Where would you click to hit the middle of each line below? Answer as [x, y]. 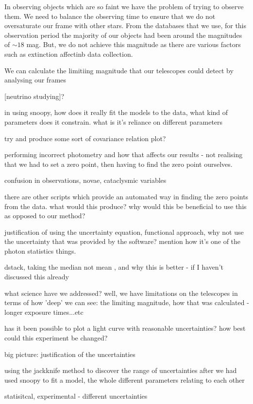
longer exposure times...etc [44, 312]
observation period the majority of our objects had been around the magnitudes [123, 35]
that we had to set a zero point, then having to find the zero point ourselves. [118, 164]
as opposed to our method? [45, 216]
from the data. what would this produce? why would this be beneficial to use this [126, 206]
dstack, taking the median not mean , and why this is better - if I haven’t [114, 267]
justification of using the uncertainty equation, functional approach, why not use [124, 232]
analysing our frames [35, 80]
